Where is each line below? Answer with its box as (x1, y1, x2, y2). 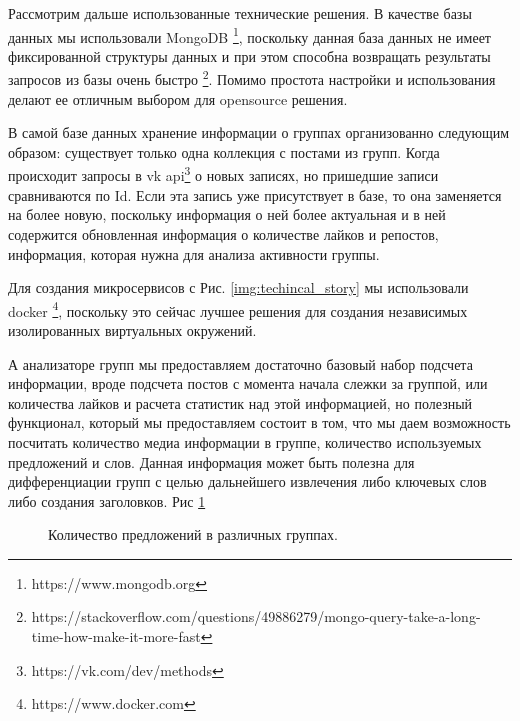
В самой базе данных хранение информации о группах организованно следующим (8, 122, 510, 143)
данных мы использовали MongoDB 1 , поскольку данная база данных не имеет (8, 23, 491, 47)
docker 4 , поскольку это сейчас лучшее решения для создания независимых (8, 297, 468, 321)
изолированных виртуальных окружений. (8, 319, 257, 340)
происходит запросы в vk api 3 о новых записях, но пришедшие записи (8, 162, 439, 186)
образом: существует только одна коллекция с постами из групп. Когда (8, 141, 440, 162)
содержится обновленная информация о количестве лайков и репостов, (8, 223, 439, 244)
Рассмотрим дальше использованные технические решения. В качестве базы (8, 3, 472, 23)
